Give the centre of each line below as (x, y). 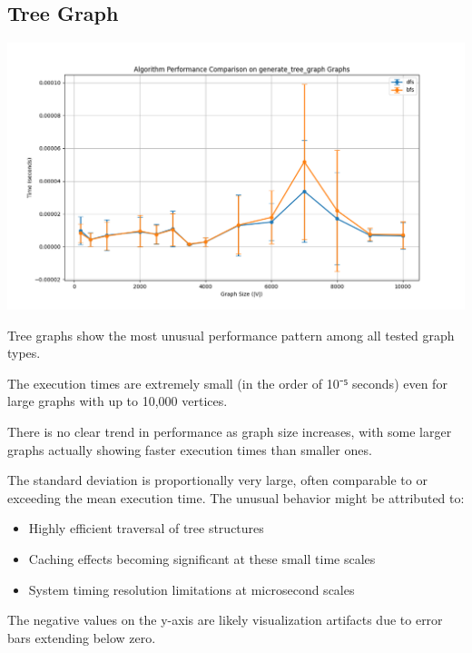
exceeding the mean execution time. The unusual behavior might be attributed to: (236, 497)
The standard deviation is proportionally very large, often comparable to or (217, 480)
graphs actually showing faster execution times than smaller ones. (190, 449)
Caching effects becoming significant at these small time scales (202, 558)
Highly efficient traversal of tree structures (146, 528)
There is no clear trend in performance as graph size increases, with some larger (230, 431)
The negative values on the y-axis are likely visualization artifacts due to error (225, 620)
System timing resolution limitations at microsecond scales (192, 589)
